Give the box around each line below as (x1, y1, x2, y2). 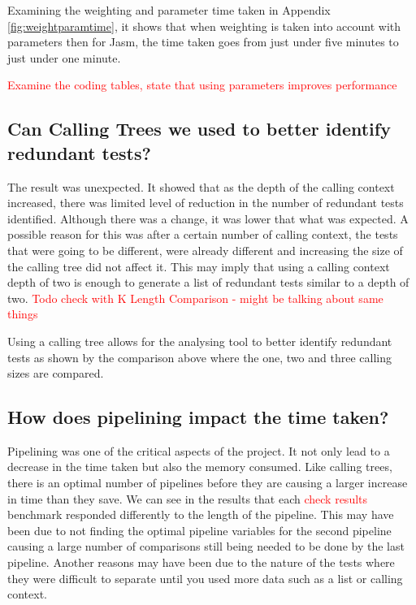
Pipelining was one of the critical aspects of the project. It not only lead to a (7, 442, 390, 459)
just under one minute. (7, 49, 121, 66)
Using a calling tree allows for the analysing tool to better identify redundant (7, 332, 392, 349)
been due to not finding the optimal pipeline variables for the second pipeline (7, 521, 392, 538)
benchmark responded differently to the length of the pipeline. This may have (7, 506, 394, 523)
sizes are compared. (7, 365, 104, 382)
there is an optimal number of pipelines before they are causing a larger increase (7, 474, 408, 491)
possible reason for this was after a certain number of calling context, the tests (7, 226, 398, 243)
